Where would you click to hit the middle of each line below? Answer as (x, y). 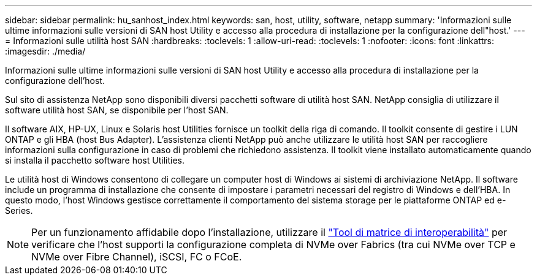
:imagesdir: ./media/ (45, 51)
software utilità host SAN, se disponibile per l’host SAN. (117, 110)
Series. (19, 210)
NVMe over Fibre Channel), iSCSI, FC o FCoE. (137, 257)
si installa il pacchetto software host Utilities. (95, 160)
